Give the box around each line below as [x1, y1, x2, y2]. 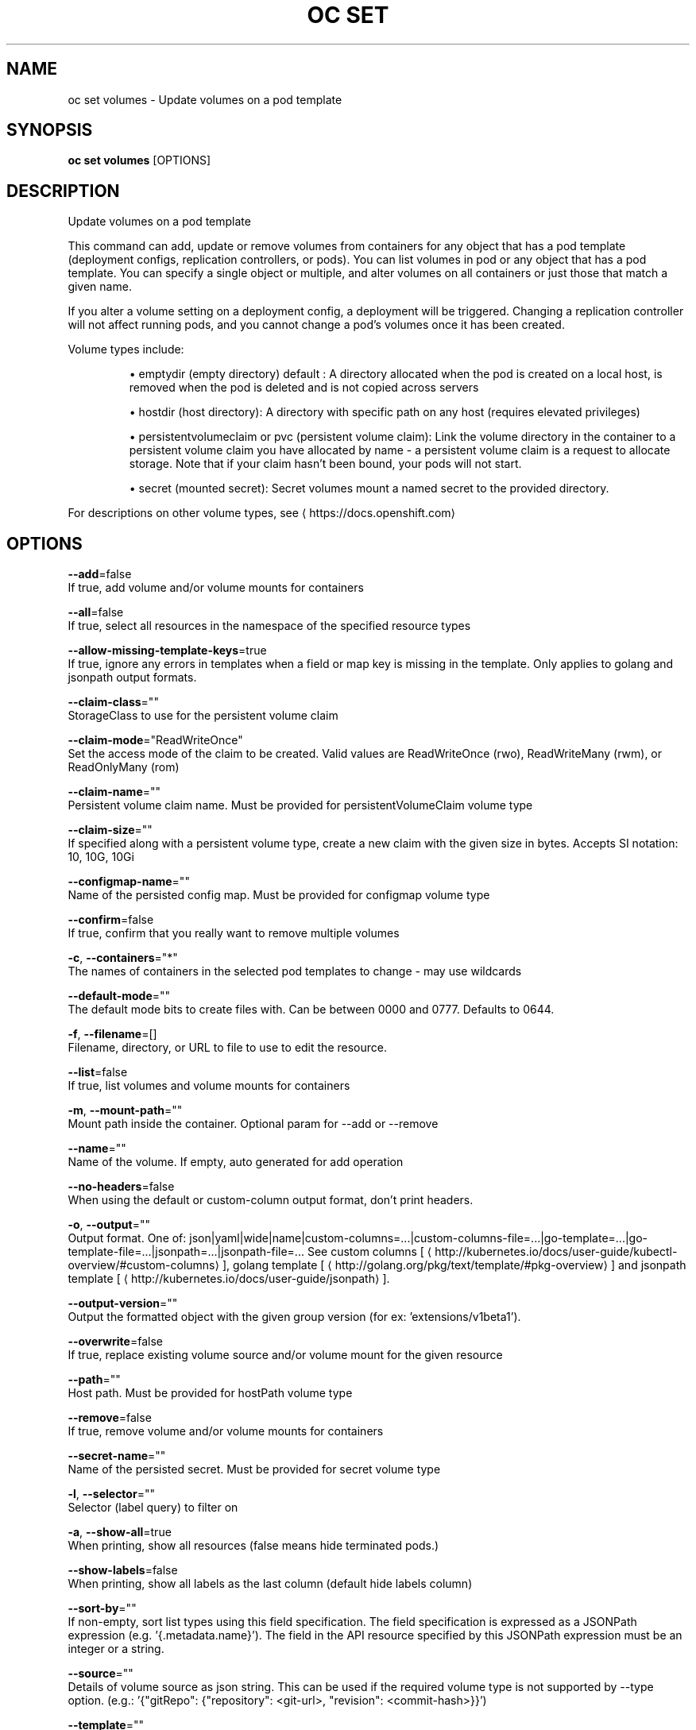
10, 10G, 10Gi [68, 850, 134, 864]
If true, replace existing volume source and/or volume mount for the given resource [68, 1348, 503, 1362]
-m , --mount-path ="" [68, 1103, 183, 1118]
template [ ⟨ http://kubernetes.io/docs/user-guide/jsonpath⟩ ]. [68, 1272, 390, 1286]
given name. [68, 280, 132, 294]
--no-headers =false [68, 1180, 175, 1194]
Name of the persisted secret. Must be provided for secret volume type [68, 1462, 441, 1477]
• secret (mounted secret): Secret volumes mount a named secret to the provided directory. [129, 481, 609, 496]
